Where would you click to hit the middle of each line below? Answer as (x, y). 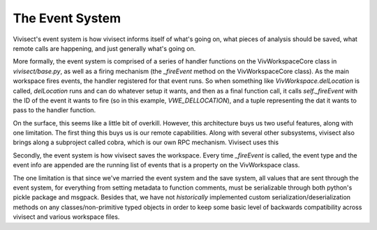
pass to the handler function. (54, 110)
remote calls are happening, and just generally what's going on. (104, 48)
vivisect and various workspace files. (66, 217)
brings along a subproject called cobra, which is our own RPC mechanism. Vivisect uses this (146, 142)
